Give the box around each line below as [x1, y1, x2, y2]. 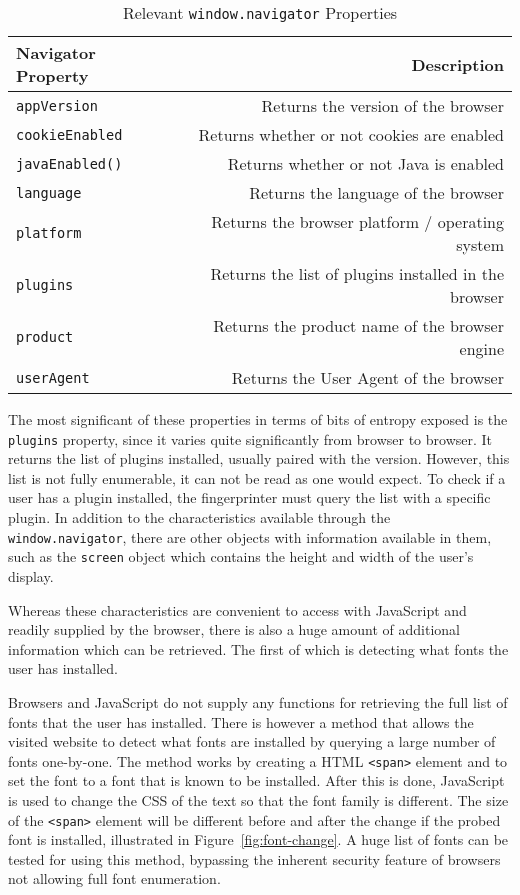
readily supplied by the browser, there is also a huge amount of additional [8, 619, 460, 640]
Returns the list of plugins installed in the [210, 262, 504, 285]
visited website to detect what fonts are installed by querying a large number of [8, 731, 496, 752]
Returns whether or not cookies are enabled [198, 123, 504, 146]
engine [459, 337, 504, 360]
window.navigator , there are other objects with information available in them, [8, 526, 492, 547]
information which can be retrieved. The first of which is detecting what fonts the [8, 638, 509, 659]
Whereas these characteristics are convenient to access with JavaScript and [8, 599, 467, 620]
